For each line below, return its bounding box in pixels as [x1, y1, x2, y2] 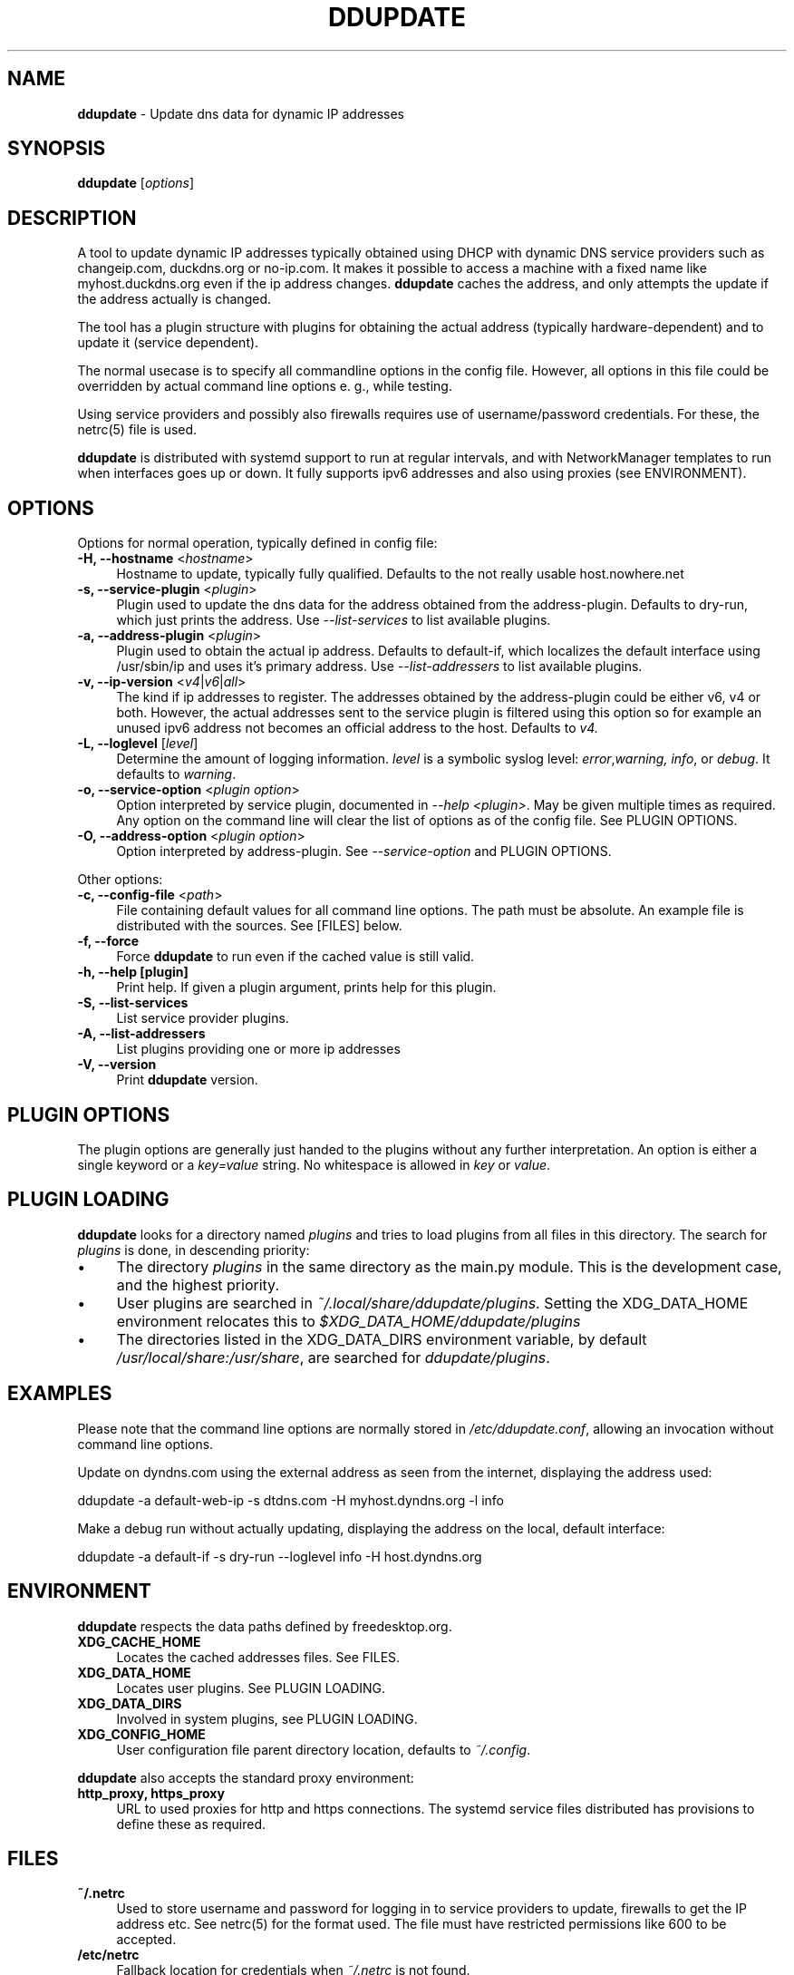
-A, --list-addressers [77, 1026, 206, 1042]
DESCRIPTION [7, 206, 137, 229]
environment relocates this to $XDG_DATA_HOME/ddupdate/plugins [116, 1311, 581, 1330]
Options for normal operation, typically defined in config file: [77, 535, 438, 551]
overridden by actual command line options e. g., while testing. [77, 378, 452, 394]
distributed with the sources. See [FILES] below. [116, 918, 402, 934]
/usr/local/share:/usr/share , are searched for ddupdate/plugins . [116, 1347, 550, 1367]
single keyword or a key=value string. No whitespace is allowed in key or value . [77, 1156, 551, 1172]
